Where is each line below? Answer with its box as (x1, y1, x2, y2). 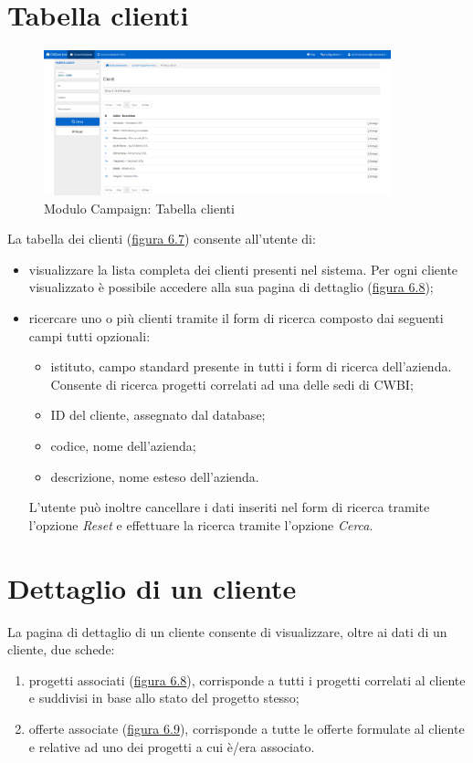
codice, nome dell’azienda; (50, 436, 196, 455)
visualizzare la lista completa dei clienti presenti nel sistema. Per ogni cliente (28, 259, 458, 278)
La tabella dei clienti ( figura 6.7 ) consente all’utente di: (7, 229, 316, 248)
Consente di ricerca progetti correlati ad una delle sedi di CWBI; (50, 374, 414, 393)
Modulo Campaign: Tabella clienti (44, 198, 235, 217)
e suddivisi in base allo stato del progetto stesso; (28, 688, 300, 707)
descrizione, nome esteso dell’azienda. (50, 466, 259, 486)
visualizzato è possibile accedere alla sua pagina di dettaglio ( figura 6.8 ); (28, 277, 434, 297)
